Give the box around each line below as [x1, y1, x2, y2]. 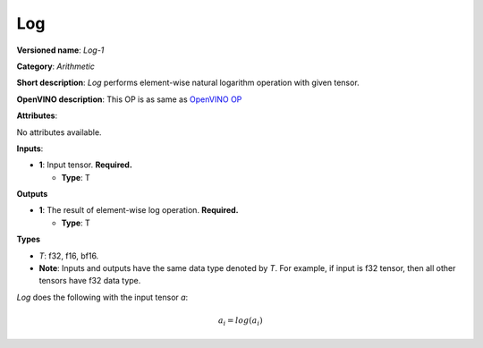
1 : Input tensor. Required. [38, 159, 133, 170]
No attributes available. [16, 126, 102, 138]
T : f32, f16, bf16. [38, 250, 99, 261]
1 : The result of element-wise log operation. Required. [38, 205, 239, 216]
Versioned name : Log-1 [16, 45, 105, 55]
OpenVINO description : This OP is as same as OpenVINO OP [16, 94, 242, 105]
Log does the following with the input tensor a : [16, 292, 189, 302]
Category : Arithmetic [16, 61, 96, 72]
